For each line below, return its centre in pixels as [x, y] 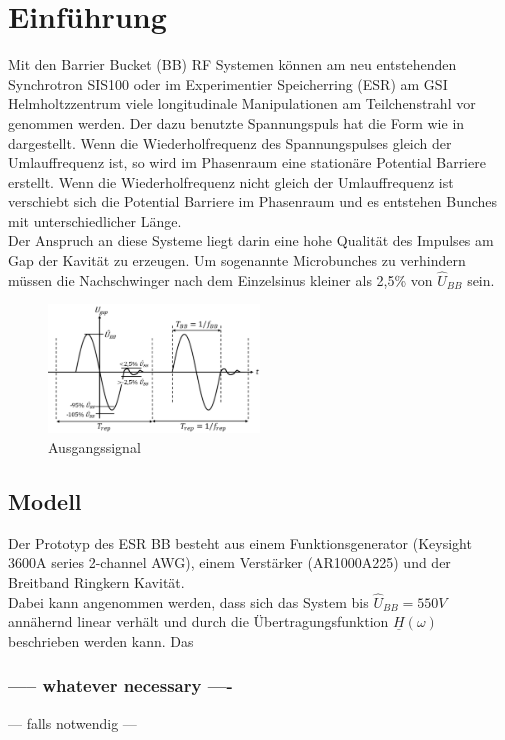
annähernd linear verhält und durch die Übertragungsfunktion [198, 621]
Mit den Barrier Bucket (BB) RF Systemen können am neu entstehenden [232, 64]
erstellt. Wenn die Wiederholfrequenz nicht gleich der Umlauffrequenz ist [231, 181]
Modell [45, 500]
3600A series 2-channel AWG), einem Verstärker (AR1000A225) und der [229, 562]
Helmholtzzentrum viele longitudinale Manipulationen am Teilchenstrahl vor [242, 103]
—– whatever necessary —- [120, 685]
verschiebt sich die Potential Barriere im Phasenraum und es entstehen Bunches [253, 201]
